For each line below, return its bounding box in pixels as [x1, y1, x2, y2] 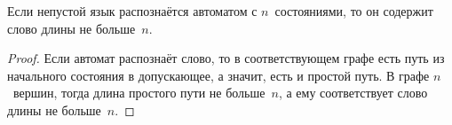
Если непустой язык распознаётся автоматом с [7, 2, 258, 20]
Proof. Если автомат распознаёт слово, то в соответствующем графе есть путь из [7, 49, 445, 67]
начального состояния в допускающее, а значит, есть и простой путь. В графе [7, 66, 430, 84]
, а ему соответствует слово [278, 83, 428, 102]
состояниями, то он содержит [274, 2, 433, 20]
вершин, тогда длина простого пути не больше [12, 83, 266, 102]
